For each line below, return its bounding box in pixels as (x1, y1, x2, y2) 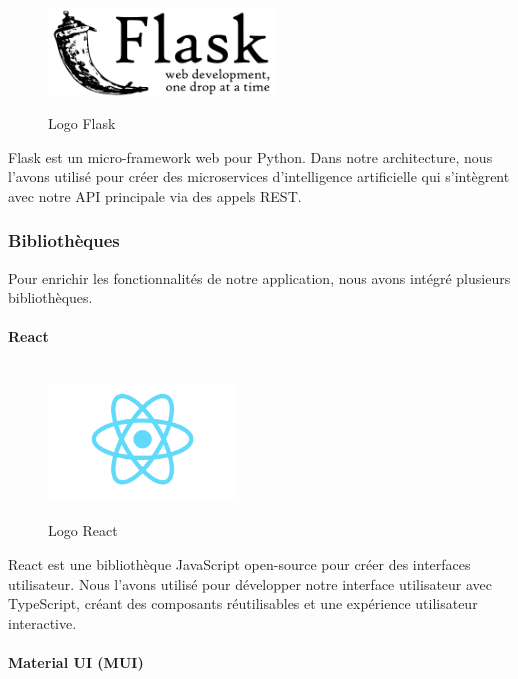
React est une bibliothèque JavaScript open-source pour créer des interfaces (8, 553, 471, 574)
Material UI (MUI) (8, 651, 144, 672)
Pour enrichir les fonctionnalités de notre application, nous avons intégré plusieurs (8, 267, 511, 288)
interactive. (8, 612, 77, 633)
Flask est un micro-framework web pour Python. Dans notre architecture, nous (8, 146, 493, 167)
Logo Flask (48, 112, 116, 133)
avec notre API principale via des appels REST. (8, 185, 302, 206)
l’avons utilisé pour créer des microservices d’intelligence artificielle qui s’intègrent (8, 166, 510, 187)
